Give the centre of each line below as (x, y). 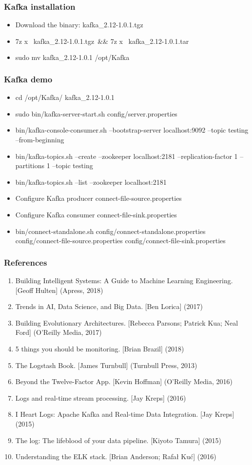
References (26, 262)
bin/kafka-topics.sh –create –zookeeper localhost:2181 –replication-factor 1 (126, 156)
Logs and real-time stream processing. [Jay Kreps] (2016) (101, 397)
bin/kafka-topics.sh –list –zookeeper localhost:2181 (91, 182)
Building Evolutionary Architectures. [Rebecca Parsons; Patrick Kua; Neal (127, 322)
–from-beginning (40, 139)
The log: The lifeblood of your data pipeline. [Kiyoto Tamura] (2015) (118, 440)
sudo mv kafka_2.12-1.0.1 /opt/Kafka (72, 57)
